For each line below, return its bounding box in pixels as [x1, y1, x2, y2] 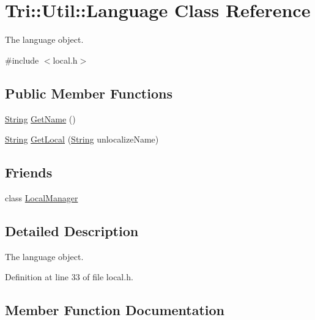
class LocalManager [5, 191, 78, 204]
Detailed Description [5, 221, 139, 240]
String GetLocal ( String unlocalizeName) [5, 133, 159, 146]
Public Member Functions [5, 83, 172, 102]
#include [5, 53, 39, 66]
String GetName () [5, 112, 76, 125]
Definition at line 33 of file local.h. [5, 270, 133, 283]
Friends [5, 163, 53, 182]
